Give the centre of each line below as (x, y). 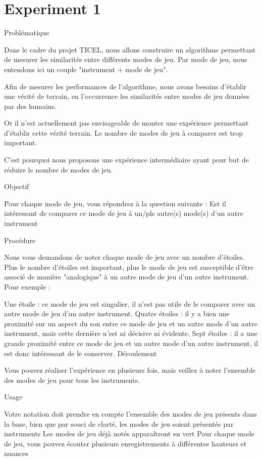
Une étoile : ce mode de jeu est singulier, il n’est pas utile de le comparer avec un (130, 303)
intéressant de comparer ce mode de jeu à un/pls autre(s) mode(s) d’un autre (124, 213)
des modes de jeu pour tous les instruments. (72, 380)
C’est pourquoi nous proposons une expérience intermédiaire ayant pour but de (126, 160)
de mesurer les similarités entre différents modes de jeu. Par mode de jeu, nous (126, 59)
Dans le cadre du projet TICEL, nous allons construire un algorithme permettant (130, 49)
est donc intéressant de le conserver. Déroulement (81, 353)
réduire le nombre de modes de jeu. (59, 169)
